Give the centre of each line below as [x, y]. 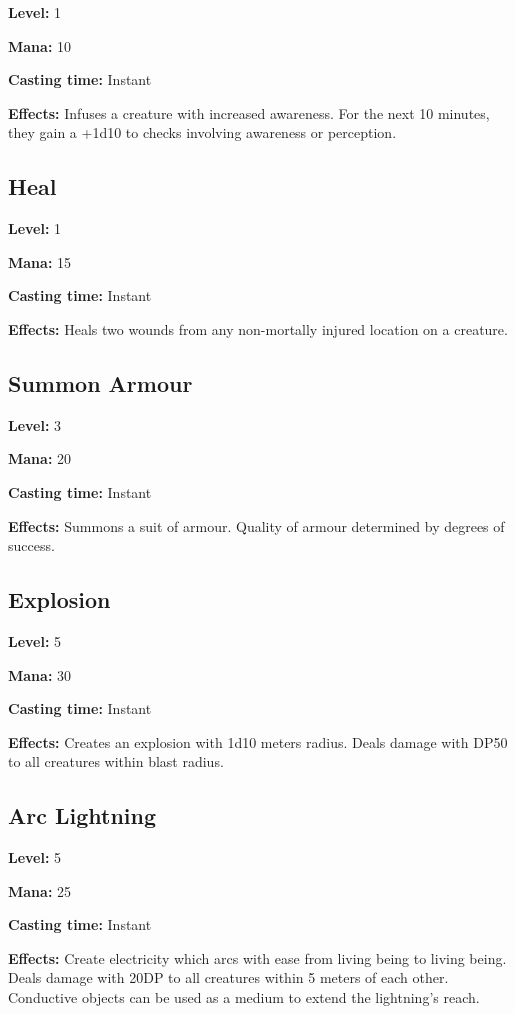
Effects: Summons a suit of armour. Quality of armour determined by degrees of [256, 525]
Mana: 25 [40, 890]
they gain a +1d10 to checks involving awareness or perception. [202, 132]
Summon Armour [100, 382]
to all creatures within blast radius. [116, 761]
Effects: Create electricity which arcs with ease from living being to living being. [257, 957]
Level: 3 [35, 424]
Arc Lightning [82, 815]
